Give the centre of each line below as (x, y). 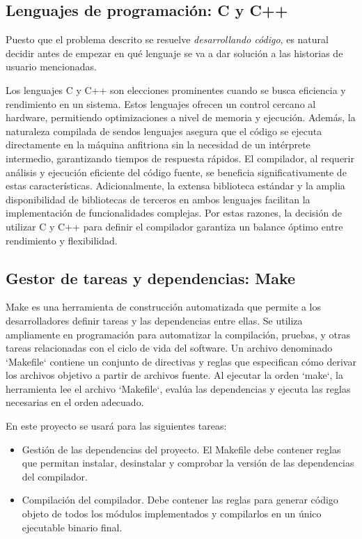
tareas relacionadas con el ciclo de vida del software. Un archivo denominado (169, 348)
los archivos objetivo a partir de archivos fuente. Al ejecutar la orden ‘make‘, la (175, 375)
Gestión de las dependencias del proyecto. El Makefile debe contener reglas (181, 449)
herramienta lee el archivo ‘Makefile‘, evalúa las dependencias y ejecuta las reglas (178, 388)
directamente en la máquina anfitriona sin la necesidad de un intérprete (158, 144)
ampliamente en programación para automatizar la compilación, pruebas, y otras (178, 334)
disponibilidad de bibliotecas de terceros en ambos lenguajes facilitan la (158, 199)
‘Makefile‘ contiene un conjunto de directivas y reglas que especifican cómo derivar (181, 361)
